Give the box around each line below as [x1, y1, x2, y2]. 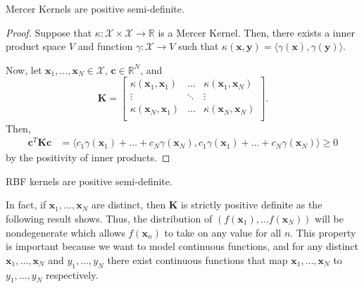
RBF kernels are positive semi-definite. [6, 173, 172, 188]
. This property [290, 225, 356, 239]
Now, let [6, 62, 42, 77]
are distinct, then [92, 197, 166, 212]
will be [315, 211, 344, 225]
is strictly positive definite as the [181, 197, 322, 212]
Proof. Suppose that [6, 25, 92, 39]
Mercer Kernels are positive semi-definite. [6, 1, 184, 15]
